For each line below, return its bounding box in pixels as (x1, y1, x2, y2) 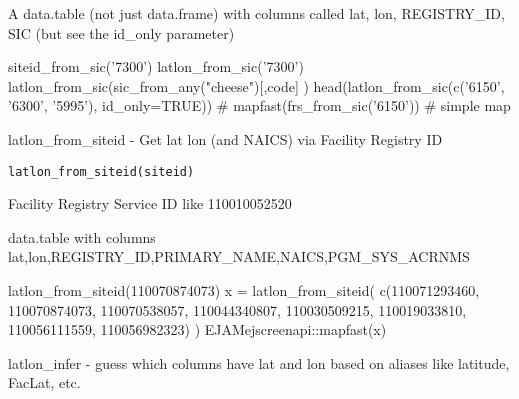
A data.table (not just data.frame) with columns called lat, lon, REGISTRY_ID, (8, 3, 505, 23)
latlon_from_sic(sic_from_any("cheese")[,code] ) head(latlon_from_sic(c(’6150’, (8, 75, 505, 96)
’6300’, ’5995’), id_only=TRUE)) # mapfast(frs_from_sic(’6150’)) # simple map (8, 95, 511, 116)
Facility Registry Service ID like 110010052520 (8, 193, 292, 214)
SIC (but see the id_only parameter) (8, 22, 235, 43)
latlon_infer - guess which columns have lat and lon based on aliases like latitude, (8, 352, 510, 373)
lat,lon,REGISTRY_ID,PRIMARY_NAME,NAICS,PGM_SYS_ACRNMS (8, 246, 470, 267)
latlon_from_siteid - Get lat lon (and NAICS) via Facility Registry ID (8, 128, 443, 149)
